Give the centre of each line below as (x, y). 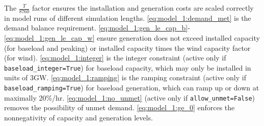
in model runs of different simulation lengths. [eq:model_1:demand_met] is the (128, 18)
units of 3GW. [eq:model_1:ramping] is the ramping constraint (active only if (125, 77)
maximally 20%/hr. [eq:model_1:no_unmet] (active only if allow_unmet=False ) (130, 97)
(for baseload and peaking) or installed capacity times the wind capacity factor (127, 48)
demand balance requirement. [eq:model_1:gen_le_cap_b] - (97, 28)
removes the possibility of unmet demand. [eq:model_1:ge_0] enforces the (120, 107)
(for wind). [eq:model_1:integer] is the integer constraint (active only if (115, 58)
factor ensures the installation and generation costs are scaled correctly (143, 8)
